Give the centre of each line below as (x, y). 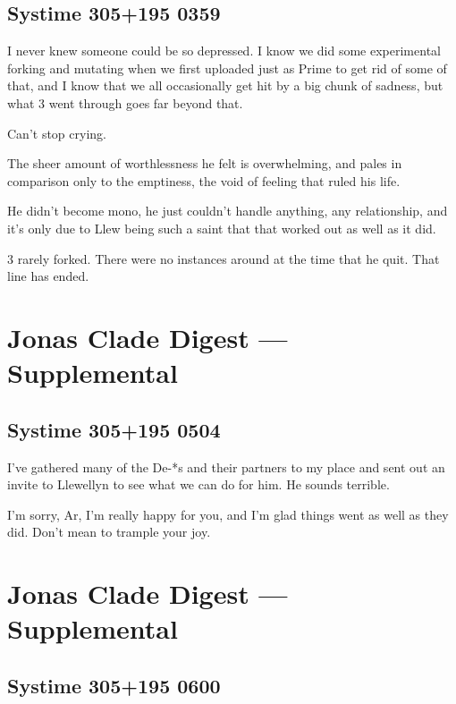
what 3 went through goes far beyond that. (125, 102)
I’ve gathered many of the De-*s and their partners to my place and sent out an (226, 467)
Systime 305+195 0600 (114, 685)
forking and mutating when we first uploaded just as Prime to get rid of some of (227, 68)
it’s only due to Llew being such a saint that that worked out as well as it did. (222, 228)
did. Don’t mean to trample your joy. (109, 532)
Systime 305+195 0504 (114, 429)
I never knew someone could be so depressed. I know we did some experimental (224, 51)
